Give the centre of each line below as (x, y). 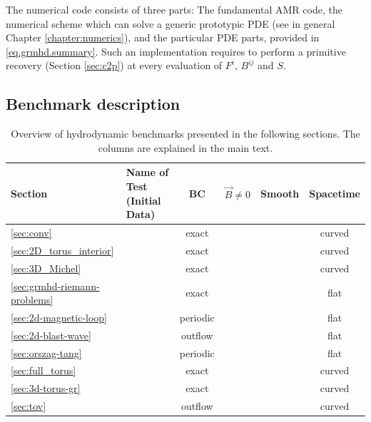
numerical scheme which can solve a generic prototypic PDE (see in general (171, 23)
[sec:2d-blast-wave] (51, 335)
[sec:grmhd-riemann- (55, 285)
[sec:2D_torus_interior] (62, 250)
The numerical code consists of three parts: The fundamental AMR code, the (174, 9)
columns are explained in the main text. (185, 147)
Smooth (280, 193)
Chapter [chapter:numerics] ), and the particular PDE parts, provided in (163, 37)
